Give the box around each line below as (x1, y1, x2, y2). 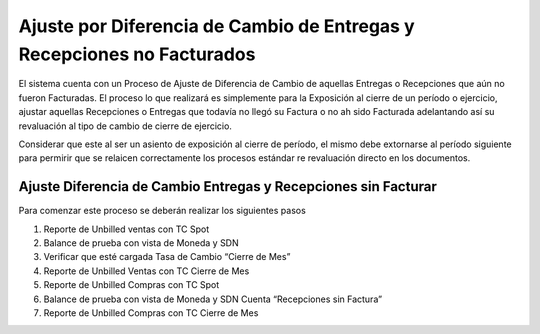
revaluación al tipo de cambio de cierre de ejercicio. (18, 120, 232, 132)
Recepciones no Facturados (18, 43, 256, 65)
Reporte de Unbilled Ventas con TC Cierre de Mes (43, 265, 250, 277)
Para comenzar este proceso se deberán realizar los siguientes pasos (18, 205, 307, 217)
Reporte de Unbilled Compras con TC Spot (43, 279, 220, 291)
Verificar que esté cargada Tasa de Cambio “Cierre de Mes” (43, 251, 291, 263)
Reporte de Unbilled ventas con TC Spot (43, 223, 210, 235)
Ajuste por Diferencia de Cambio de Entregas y (18, 15, 415, 37)
